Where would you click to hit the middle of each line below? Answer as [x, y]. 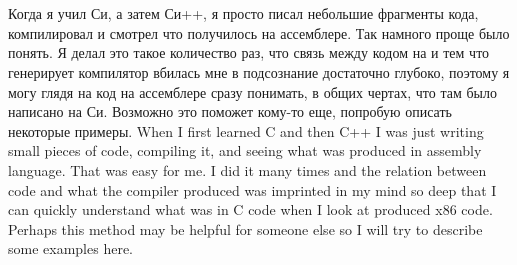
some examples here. [70, 248]
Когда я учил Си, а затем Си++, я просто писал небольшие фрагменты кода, [243, 13]
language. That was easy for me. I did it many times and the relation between [247, 169]
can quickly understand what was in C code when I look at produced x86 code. [250, 209]
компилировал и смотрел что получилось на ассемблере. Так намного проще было [259, 32]
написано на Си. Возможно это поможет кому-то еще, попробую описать [230, 111]
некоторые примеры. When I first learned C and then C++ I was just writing [246, 130]
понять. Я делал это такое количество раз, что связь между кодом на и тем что [249, 52]
